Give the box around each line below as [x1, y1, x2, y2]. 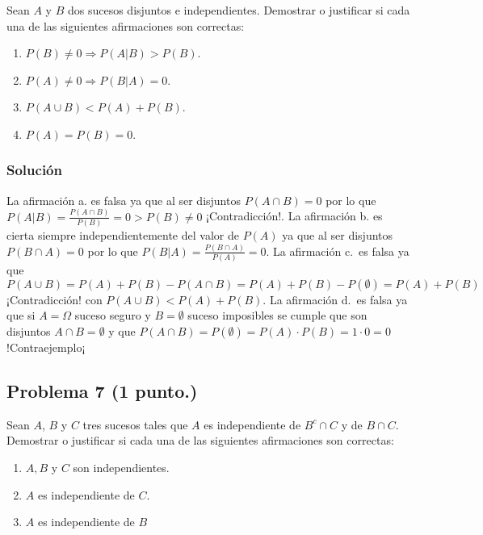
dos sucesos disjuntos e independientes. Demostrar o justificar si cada [67, 2, 410, 18]
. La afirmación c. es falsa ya [266, 242, 409, 259]
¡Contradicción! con [6, 290, 103, 307]
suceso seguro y [74, 307, 151, 324]
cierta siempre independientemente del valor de [6, 227, 239, 243]
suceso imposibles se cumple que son [187, 307, 367, 324]
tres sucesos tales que [82, 416, 188, 433]
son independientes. [73, 458, 170, 475]
